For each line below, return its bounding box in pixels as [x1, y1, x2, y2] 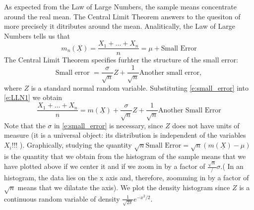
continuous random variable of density [4, 193, 120, 204]
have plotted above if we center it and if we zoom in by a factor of [4, 161, 205, 171]
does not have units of [172, 120, 240, 130]
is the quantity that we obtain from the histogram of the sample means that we [4, 151, 246, 161]
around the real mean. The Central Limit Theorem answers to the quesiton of [4, 11, 241, 21]
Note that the [4, 120, 46, 130]
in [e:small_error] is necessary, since [54, 120, 163, 130]
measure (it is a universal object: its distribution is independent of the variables [4, 130, 246, 140]
